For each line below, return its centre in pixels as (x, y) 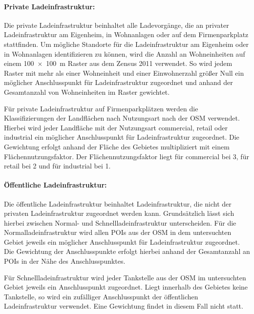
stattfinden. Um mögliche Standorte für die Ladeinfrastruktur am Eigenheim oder (126, 44)
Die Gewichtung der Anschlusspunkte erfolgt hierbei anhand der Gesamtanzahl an (127, 251)
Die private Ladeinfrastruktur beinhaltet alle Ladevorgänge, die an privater (116, 25)
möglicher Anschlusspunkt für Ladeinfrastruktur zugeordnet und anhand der (118, 82)
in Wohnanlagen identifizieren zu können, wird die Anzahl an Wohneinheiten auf (125, 53)
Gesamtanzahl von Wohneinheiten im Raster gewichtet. (87, 92)
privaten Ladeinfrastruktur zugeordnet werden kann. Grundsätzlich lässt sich (119, 213)
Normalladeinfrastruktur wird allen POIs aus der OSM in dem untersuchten (118, 232)
